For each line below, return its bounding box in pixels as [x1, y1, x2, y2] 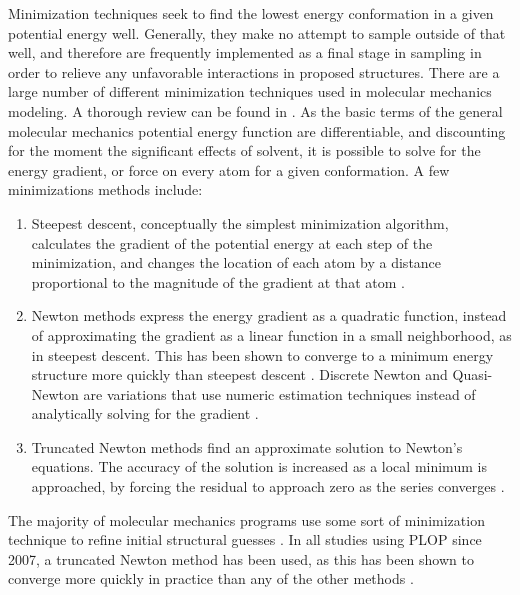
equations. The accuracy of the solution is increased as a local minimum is [31, 456, 487, 477]
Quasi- [452, 364, 493, 385]
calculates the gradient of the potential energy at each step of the [31, 232, 433, 253]
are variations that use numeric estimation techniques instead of [83, 383, 476, 404]
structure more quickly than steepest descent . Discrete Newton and [31, 364, 448, 385]
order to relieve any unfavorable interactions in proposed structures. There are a [8, 61, 500, 82]
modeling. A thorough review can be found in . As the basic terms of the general [8, 100, 503, 121]
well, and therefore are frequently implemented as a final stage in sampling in [8, 42, 482, 63]
